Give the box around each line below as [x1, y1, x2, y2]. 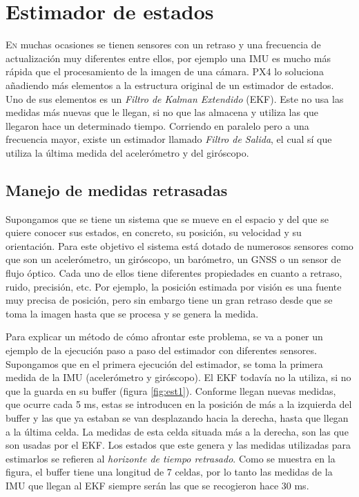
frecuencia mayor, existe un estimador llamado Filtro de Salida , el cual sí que [6, 132, 332, 146]
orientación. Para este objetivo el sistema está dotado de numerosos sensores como [6, 238, 353, 253]
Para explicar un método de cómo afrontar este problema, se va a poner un [6, 329, 323, 344]
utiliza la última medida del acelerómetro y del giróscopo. [6, 145, 249, 159]
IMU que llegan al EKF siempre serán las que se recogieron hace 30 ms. [6, 478, 309, 492]
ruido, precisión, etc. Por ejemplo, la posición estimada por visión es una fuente [6, 279, 342, 293]
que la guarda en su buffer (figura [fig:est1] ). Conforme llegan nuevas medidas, [6, 383, 336, 398]
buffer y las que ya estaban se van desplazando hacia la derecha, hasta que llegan [6, 410, 349, 425]
